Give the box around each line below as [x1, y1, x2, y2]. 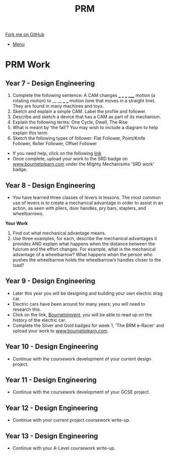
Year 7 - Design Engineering [5, 79, 95, 87]
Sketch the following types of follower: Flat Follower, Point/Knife [12, 135, 145, 141]
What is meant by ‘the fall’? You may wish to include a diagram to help [12, 125, 158, 131]
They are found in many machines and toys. [12, 103, 104, 109]
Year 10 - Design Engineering [5, 343, 98, 351]
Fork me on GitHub [5, 31, 44, 38]
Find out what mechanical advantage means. [12, 230, 106, 236]
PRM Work [5, 59, 50, 71]
